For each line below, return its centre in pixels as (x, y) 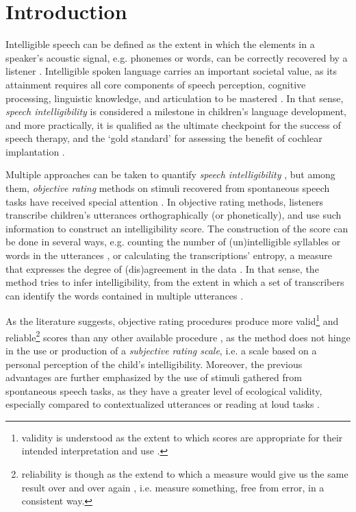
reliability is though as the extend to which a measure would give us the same (185, 474)
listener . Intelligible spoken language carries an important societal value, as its (171, 71)
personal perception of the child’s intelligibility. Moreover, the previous (154, 364)
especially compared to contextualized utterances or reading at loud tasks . (163, 404)
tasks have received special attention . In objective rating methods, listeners (165, 201)
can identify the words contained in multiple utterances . (125, 295)
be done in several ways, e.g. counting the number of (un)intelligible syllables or (173, 242)
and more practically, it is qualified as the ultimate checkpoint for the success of (173, 124)
